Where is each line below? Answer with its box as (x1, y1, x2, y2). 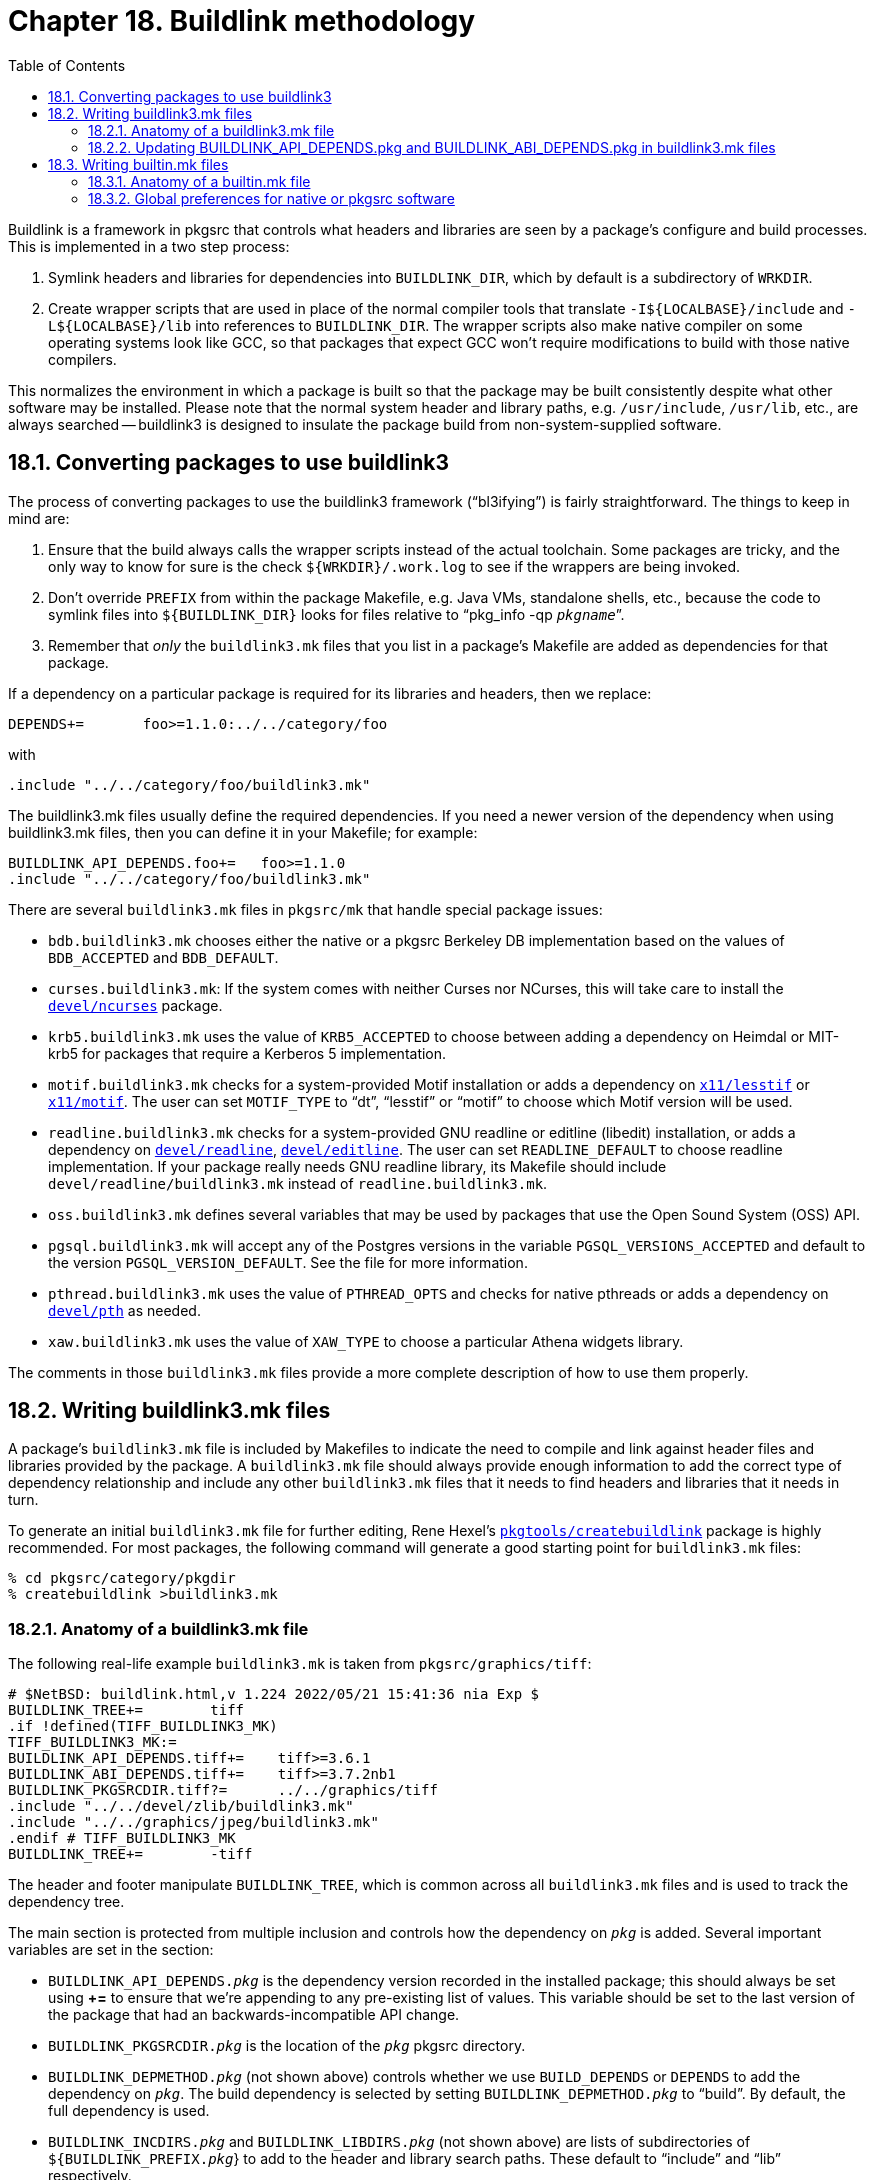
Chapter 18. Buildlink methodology (8, 4, 476, 38)
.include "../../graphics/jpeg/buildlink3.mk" (8, 1814, 379, 1831)
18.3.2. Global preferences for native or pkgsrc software (88, 189, 455, 207)
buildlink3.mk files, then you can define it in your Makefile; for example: (8, 823, 478, 841)
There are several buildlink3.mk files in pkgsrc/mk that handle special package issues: (8, 900, 603, 918)
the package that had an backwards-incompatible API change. (48, 2006, 460, 2024)
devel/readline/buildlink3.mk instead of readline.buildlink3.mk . (48, 1174, 548, 1192)
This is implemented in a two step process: (8, 237, 290, 255)
